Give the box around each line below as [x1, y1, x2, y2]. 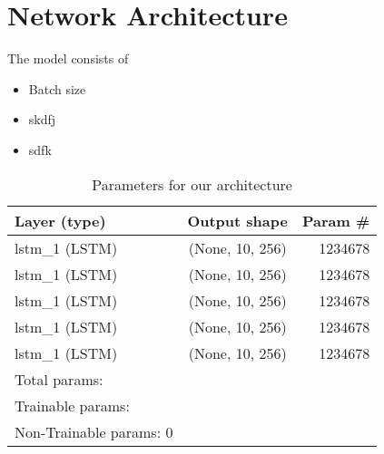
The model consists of [7, 49, 129, 68]
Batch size [28, 79, 86, 98]
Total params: [15, 368, 103, 390]
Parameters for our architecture [92, 173, 292, 195]
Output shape [187, 209, 288, 231]
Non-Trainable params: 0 [15, 420, 173, 442]
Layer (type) [15, 209, 106, 231]
